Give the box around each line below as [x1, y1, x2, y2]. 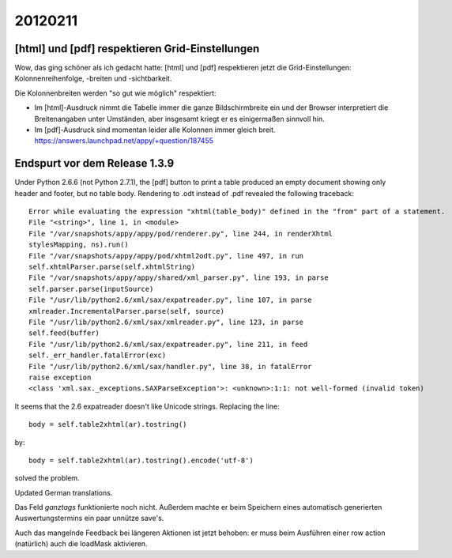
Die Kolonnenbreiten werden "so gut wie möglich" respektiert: [14, 88, 217, 98]
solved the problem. [14, 473, 80, 483]
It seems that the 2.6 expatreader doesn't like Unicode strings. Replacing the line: [14, 402, 280, 411]
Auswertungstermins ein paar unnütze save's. [14, 514, 164, 523]
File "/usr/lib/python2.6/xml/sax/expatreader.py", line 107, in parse [28, 296, 312, 304]
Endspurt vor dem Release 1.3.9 [14, 156, 175, 170]
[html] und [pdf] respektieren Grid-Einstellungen [14, 42, 260, 55]
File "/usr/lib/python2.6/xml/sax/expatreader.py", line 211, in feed [28, 340, 308, 349]
